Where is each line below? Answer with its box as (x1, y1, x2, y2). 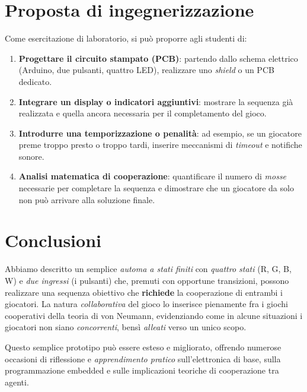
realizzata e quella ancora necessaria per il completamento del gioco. (18, 107, 267, 119)
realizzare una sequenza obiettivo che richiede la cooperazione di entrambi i (5, 286, 283, 298)
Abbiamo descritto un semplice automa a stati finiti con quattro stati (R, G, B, (5, 263, 292, 275)
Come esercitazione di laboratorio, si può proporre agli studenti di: (5, 32, 247, 45)
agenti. (5, 375, 29, 388)
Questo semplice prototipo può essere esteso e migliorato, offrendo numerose (5, 340, 282, 353)
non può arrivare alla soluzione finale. (18, 193, 155, 206)
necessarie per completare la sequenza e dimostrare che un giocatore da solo (18, 182, 294, 194)
